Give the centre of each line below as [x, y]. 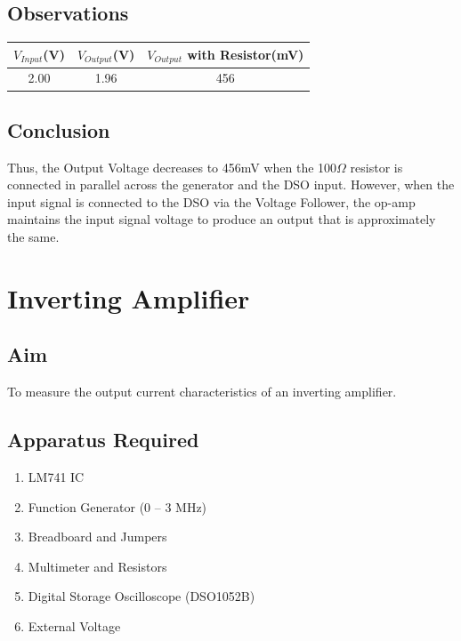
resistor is [376, 167]
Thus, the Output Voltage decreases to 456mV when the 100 [172, 167]
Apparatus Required [103, 440]
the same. [33, 237]
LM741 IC [56, 477]
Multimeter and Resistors [97, 566]
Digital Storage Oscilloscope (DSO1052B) [142, 596]
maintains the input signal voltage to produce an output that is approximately [222, 219]
